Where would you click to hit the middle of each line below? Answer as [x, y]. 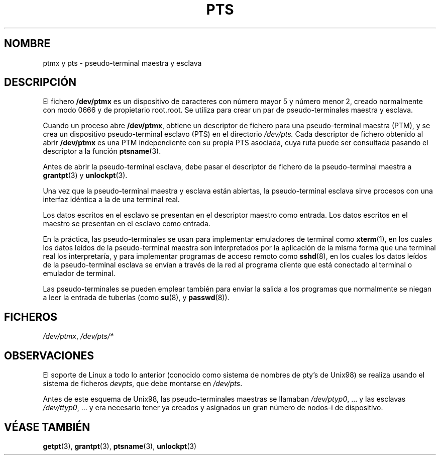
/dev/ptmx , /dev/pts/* [78, 336]
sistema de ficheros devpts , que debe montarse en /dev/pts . [143, 384]
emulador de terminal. [79, 273]
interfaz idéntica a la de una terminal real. [111, 200]
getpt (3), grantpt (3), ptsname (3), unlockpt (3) [120, 446]
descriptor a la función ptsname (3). [102, 151]
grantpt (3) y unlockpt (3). [85, 175]
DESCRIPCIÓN [40, 82]
